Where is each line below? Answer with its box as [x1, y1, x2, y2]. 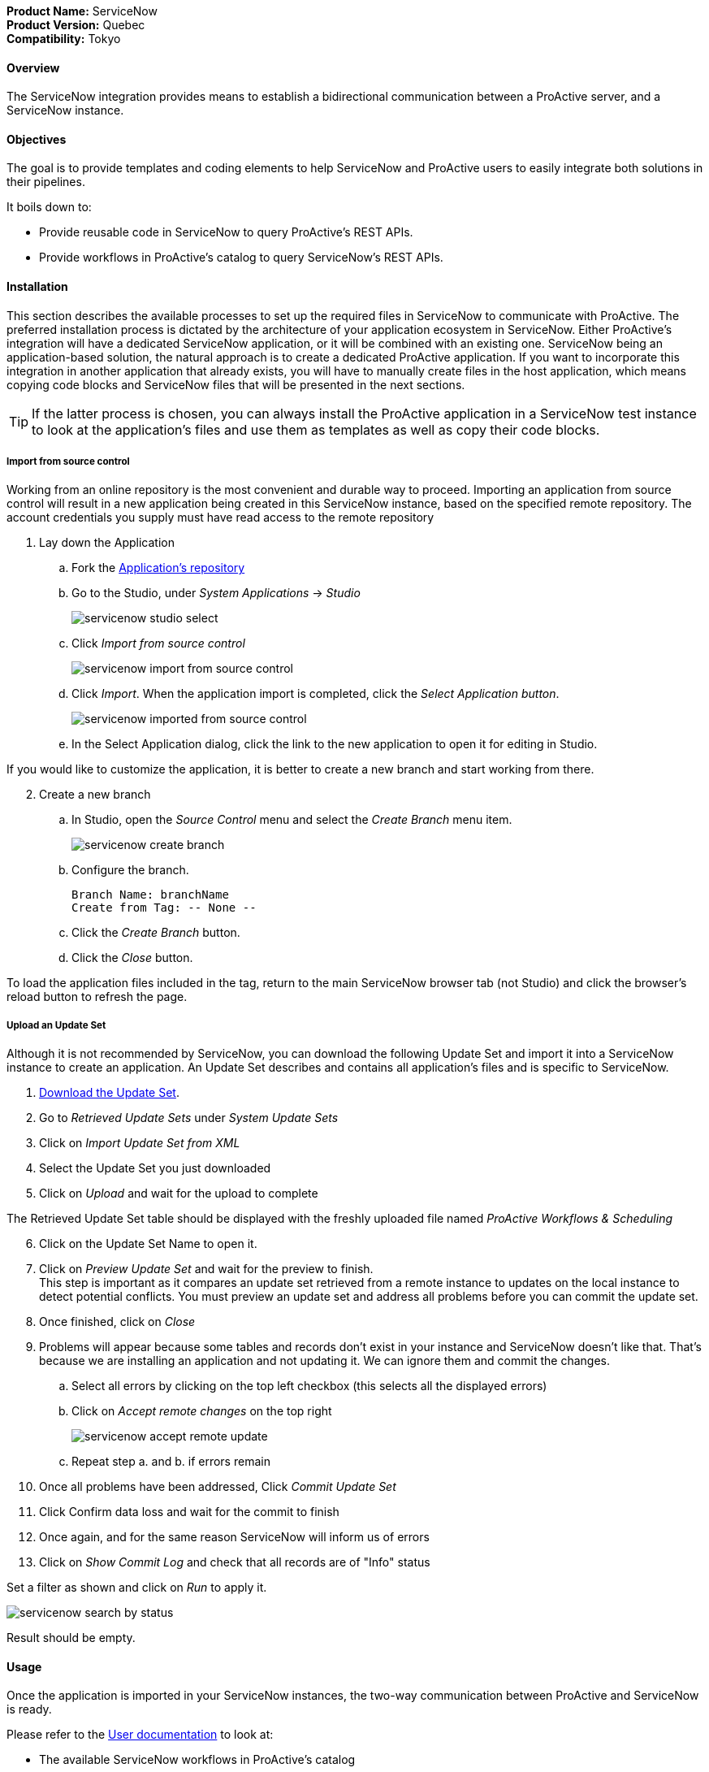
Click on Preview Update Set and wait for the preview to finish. [39, 1262, 374, 1276]
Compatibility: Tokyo [6, 32, 121, 45]
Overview [6, 60, 60, 75]
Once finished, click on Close [39, 1315, 196, 1329]
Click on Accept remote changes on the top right [71, 1404, 332, 1419]
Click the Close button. [71, 951, 193, 965]
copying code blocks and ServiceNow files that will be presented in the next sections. [6, 377, 465, 392]
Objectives [6, 132, 67, 146]
